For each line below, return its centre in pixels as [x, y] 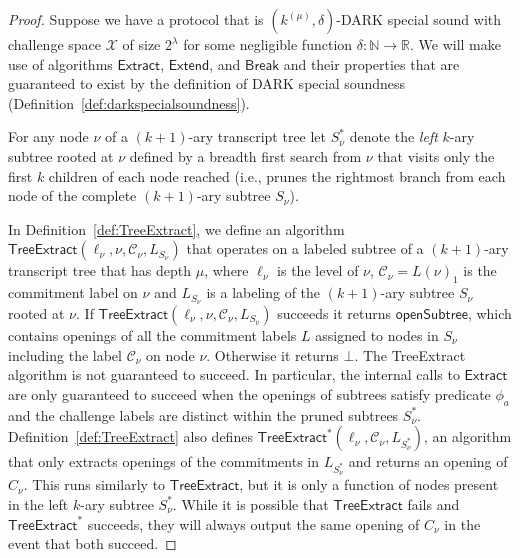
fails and [433, 503]
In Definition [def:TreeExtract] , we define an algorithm [176, 228]
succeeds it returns [334, 313]
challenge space [55, 44]
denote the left [393, 136]
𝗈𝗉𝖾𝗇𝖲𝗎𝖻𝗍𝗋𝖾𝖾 [431, 315]
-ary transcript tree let [257, 136]
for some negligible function [268, 44]
